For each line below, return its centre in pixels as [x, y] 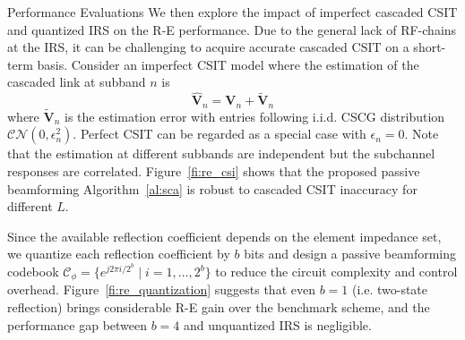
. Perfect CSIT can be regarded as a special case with [220, 134]
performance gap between [77, 324]
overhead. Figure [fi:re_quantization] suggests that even [161, 289]
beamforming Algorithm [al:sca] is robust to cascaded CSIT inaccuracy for [212, 188]
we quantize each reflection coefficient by [119, 254]
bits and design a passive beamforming [350, 254]
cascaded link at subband [77, 82]
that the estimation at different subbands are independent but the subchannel [221, 153]
